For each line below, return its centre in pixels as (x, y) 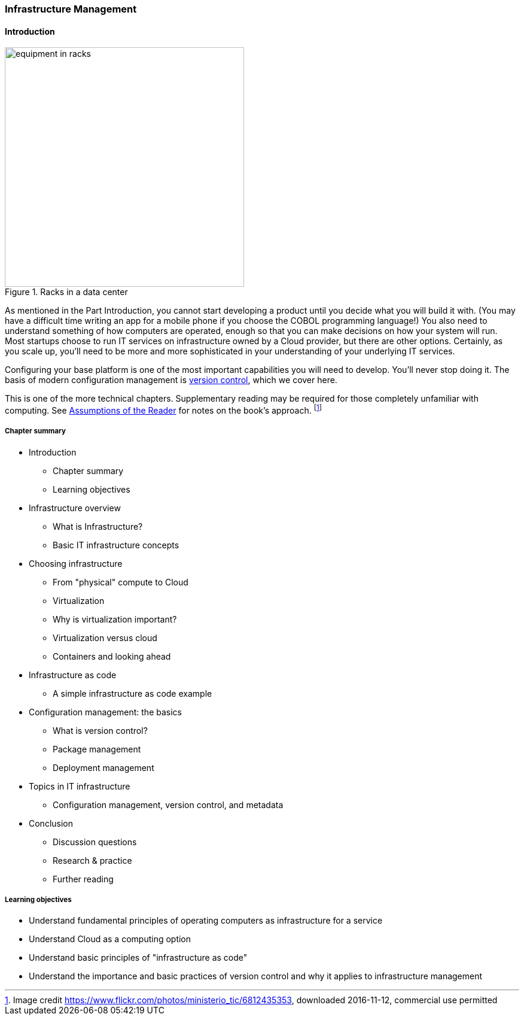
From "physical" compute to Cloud (121, 582)
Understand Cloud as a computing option (110, 939)
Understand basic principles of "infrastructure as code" (138, 958)
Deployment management (103, 767)
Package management (97, 749)
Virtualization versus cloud (105, 637)
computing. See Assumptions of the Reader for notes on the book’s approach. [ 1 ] (163, 409)
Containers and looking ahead (112, 656)
